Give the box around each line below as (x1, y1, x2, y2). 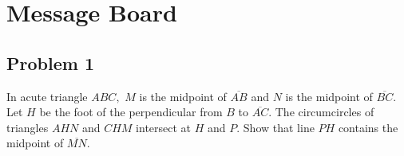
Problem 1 (6, 50, 94, 75)
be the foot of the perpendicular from (39, 103, 223, 120)
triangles (6, 119, 49, 135)
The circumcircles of (275, 103, 374, 120)
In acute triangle (6, 88, 88, 104)
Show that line (243, 119, 315, 135)
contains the (338, 119, 398, 135)
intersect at (136, 119, 192, 135)
